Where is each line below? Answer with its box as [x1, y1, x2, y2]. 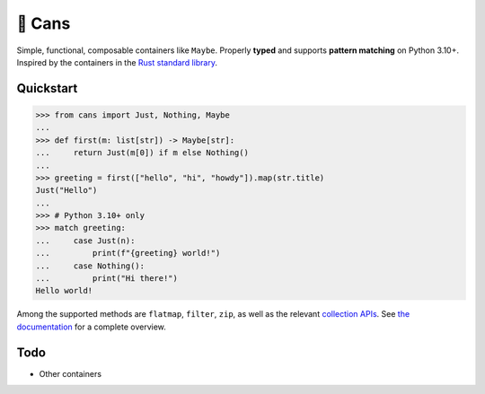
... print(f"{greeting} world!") [35, 248, 221, 258]
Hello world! [35, 285, 93, 296]
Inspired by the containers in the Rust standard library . [16, 57, 217, 67]
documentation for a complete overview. [16, 321, 166, 332]
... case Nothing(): [35, 260, 145, 271]
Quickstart [16, 81, 78, 96]
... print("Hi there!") [35, 274, 179, 284]
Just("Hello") [35, 185, 98, 196]
